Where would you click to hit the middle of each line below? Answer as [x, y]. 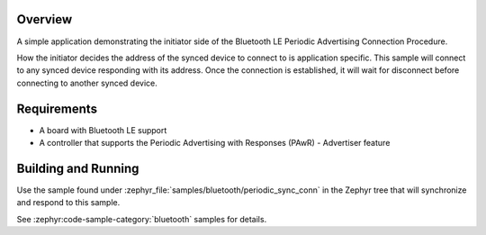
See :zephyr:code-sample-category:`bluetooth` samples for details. [142, 219]
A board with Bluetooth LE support [103, 130]
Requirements [57, 108]
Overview [45, 19]
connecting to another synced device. [87, 83]
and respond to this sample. [68, 203]
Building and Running [78, 168]
